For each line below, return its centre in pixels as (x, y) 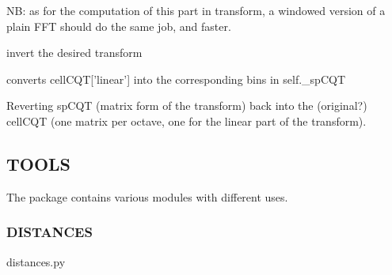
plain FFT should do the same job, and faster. (119, 26)
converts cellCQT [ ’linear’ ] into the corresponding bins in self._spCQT (176, 79)
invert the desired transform (74, 53)
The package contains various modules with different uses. (147, 196)
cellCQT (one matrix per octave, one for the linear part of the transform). (186, 121)
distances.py (36, 261)
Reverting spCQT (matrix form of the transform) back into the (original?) (187, 105)
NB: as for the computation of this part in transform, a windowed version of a (196, 10)
